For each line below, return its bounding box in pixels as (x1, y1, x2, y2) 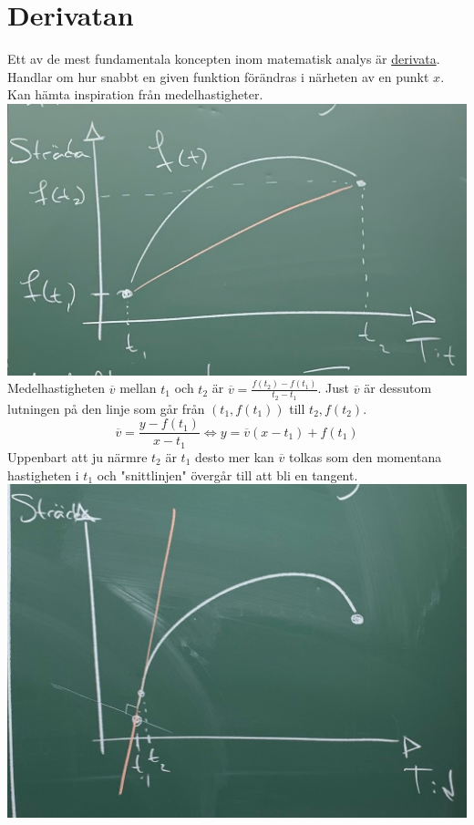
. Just (317, 378, 349, 397)
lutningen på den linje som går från (7, 398, 205, 418)
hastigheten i (7, 465, 79, 484)
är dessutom (364, 378, 432, 397)
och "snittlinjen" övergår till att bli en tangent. (97, 465, 358, 484)
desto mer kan (195, 447, 274, 466)
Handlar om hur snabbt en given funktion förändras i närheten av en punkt (7, 67, 429, 86)
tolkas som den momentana (288, 447, 442, 466)
